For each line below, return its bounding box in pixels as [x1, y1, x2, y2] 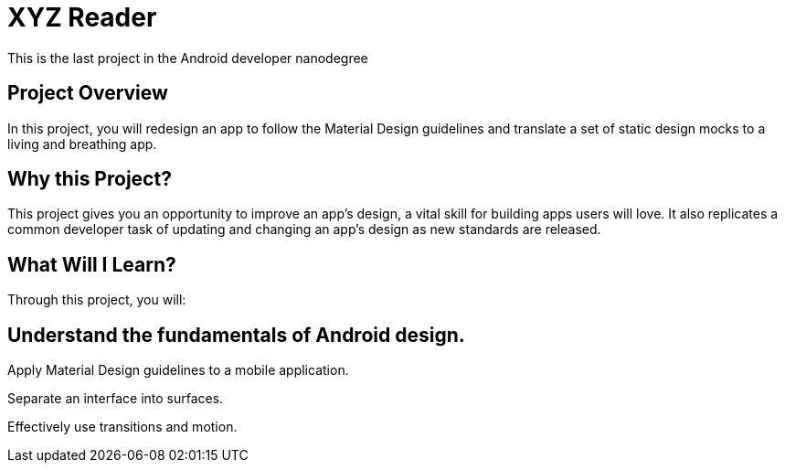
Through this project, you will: [7, 292, 186, 308]
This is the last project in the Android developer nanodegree [7, 49, 368, 66]
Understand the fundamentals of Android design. [7, 323, 465, 347]
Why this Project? [7, 167, 172, 191]
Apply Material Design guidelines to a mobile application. [7, 362, 349, 379]
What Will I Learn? [7, 252, 176, 276]
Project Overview [7, 81, 168, 105]
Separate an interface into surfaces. [7, 390, 224, 407]
